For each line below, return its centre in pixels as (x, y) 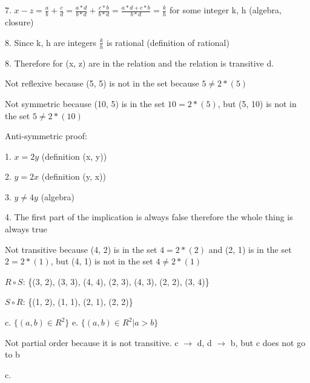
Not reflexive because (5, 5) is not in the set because (102, 83)
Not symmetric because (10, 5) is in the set (85, 103)
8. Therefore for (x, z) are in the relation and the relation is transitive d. (140, 63)
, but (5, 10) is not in (257, 103)
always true (26, 229)
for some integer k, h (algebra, (226, 10)
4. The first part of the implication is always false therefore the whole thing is (149, 217)
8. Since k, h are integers (51, 42)
